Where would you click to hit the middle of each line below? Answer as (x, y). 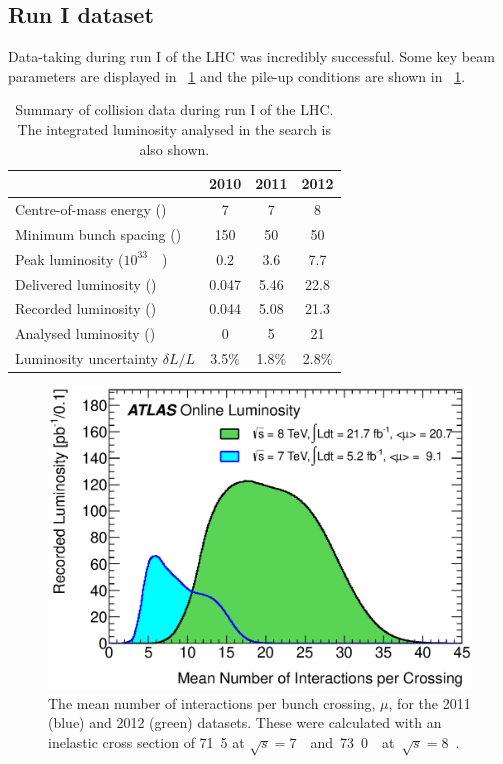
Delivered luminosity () (86, 283)
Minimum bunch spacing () (98, 233)
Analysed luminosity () (85, 333)
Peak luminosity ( (69, 258)
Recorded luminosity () (86, 308)
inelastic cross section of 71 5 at (146, 741)
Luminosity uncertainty (87, 358)
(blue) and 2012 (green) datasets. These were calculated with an (245, 722)
